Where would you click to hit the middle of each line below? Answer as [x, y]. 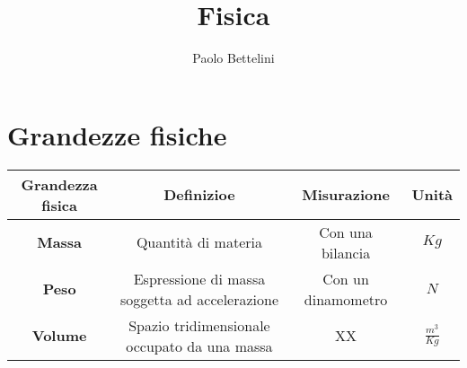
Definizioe [199, 195]
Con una [346, 232]
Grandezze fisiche [117, 134]
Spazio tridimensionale [199, 325]
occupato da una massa [199, 346]
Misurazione [346, 195]
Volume [59, 336]
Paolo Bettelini [233, 58]
